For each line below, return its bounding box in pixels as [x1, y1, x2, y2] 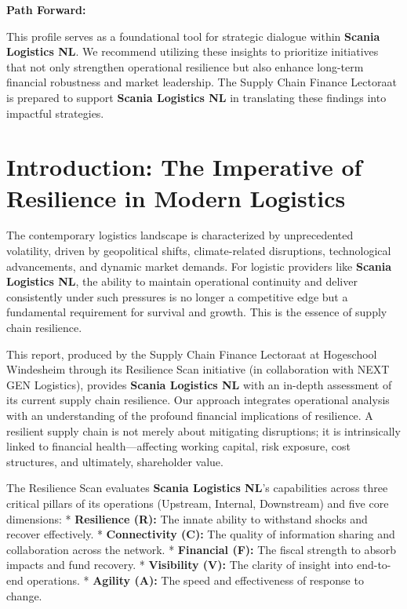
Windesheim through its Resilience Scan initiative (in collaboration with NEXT [6, 361, 390, 377]
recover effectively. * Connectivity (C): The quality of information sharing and [6, 526, 395, 542]
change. [6, 587, 42, 604]
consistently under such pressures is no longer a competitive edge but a [6, 288, 348, 304]
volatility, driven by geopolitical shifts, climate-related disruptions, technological [6, 243, 391, 259]
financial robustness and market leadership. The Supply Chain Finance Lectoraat [6, 74, 397, 90]
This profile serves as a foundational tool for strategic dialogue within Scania [6, 27, 380, 44]
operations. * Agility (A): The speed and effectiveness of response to [27, 571, 364, 588]
